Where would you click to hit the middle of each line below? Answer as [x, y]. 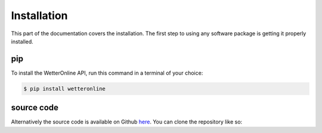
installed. [22, 41]
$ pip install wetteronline [64, 89]
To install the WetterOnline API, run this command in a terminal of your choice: [107, 73]
